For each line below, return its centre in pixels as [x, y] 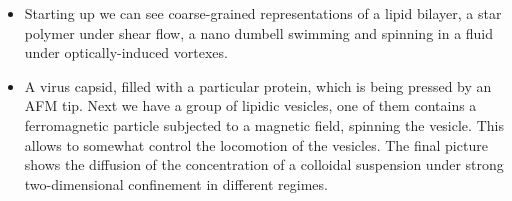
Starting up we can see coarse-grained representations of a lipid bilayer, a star [263, 13]
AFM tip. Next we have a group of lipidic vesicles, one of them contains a [250, 105]
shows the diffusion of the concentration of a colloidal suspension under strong [264, 164]
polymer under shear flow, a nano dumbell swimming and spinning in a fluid [259, 32]
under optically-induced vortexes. [126, 52]
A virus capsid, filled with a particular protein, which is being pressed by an [258, 85]
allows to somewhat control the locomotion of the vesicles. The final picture [256, 144]
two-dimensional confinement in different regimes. [176, 183]
